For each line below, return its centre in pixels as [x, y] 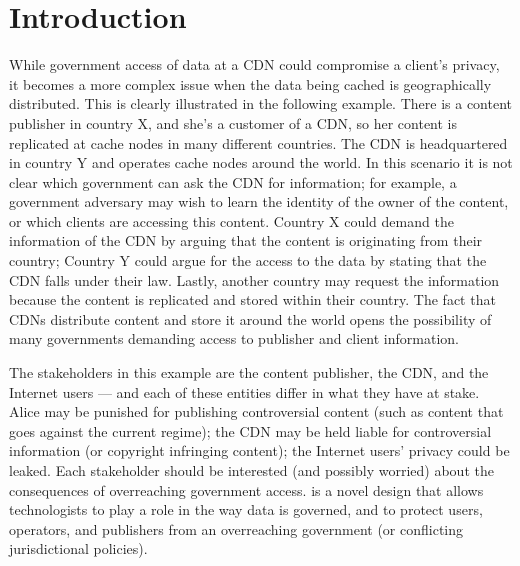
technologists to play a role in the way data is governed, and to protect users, [246, 509]
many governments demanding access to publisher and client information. [234, 338]
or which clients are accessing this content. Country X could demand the [231, 220]
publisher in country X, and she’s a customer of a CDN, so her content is [233, 122]
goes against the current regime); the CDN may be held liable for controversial [250, 430]
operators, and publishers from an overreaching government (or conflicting [236, 528]
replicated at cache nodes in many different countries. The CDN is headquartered [258, 142]
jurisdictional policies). [78, 548]
